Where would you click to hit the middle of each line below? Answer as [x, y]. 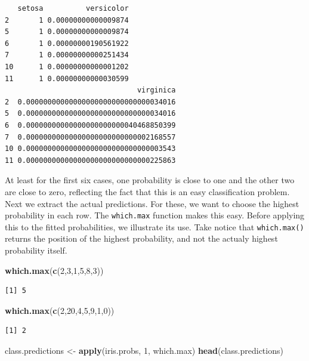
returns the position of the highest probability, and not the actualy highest [141, 238]
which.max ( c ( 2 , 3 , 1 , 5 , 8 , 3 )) [54, 270]
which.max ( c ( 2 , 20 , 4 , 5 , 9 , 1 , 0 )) [60, 310]
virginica [156, 90]
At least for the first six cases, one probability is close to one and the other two [150, 180]
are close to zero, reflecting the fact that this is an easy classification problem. [147, 191]
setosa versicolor [73, 8]
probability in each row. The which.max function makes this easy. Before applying [155, 215]
